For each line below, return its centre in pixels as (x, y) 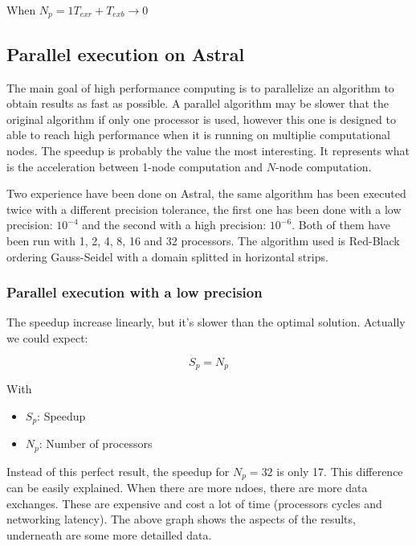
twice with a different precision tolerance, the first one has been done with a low (204, 209)
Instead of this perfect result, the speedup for (118, 471)
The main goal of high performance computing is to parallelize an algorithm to (200, 87)
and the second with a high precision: (174, 225)
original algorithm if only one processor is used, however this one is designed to (201, 119)
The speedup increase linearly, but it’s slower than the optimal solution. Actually (206, 322)
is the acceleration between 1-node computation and (135, 166)
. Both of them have (341, 225)
